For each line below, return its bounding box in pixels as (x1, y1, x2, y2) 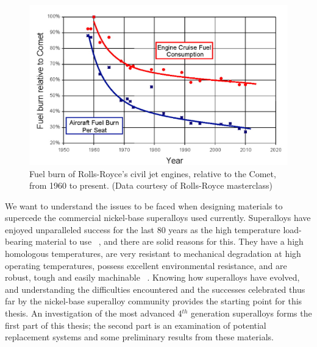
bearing (5, 235, 33, 248)
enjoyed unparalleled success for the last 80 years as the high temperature (5, 223, 280, 236)
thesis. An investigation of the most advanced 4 (5, 307, 182, 320)
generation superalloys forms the (191, 307, 312, 320)
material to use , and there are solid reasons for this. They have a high (35, 235, 304, 248)
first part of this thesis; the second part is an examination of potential (5, 318, 266, 331)
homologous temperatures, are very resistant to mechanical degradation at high (5, 247, 301, 260)
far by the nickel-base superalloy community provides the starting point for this (5, 295, 302, 307)
